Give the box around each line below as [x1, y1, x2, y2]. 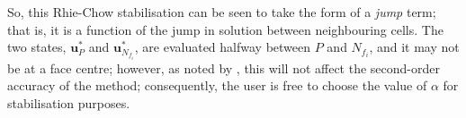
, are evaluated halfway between [134, 38, 311, 56]
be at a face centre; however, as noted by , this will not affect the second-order [7, 58, 440, 77]
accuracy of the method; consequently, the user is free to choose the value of [7, 76, 427, 95]
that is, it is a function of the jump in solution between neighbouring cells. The [7, 20, 444, 38]
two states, [7, 38, 67, 56]
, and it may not [369, 38, 460, 56]
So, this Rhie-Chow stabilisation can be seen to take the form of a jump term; [7, 3, 436, 21]
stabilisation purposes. [7, 93, 130, 112]
